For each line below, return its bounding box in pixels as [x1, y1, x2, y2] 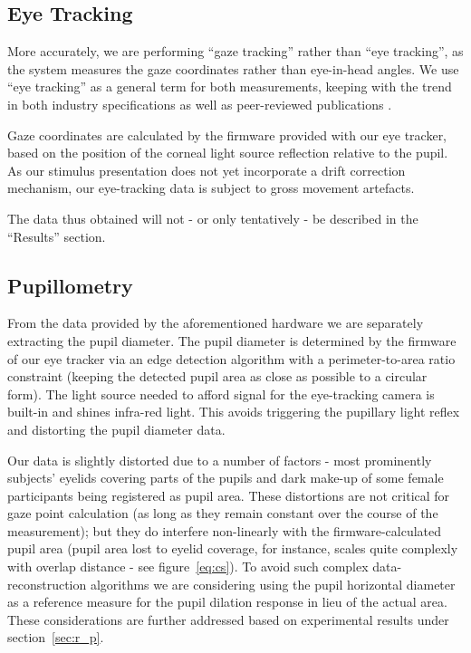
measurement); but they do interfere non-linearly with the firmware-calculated [7, 521, 442, 540]
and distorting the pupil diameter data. [7, 419, 226, 438]
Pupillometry [7, 271, 133, 299]
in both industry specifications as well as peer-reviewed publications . [7, 94, 392, 113]
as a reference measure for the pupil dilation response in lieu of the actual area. [7, 592, 447, 611]
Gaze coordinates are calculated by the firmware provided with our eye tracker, [7, 125, 447, 144]
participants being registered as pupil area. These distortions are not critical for [7, 485, 450, 504]
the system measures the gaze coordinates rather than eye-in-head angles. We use [7, 59, 459, 78]
